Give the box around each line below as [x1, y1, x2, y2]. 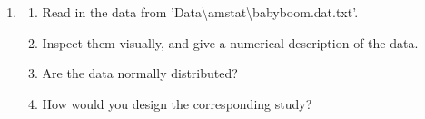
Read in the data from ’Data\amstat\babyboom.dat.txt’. [42, 3, 359, 21]
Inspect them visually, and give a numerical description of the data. [42, 33, 419, 52]
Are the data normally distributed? [42, 64, 238, 83]
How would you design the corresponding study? [42, 94, 312, 113]
